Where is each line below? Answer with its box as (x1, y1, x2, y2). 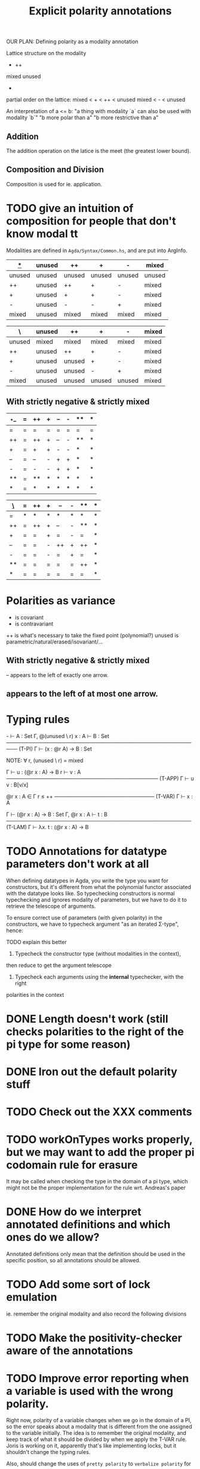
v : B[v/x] (6, 781, 29, 788)
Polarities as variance (6, 594, 116, 607)
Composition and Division (6, 165, 104, 175)
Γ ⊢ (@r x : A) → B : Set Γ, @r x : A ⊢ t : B (6, 811, 107, 818)
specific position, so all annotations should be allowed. (6, 1257, 141, 1264)
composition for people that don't (6, 214, 176, 228)
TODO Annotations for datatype (6, 845, 167, 858)
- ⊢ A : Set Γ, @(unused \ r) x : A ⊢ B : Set (6, 732, 109, 739)
